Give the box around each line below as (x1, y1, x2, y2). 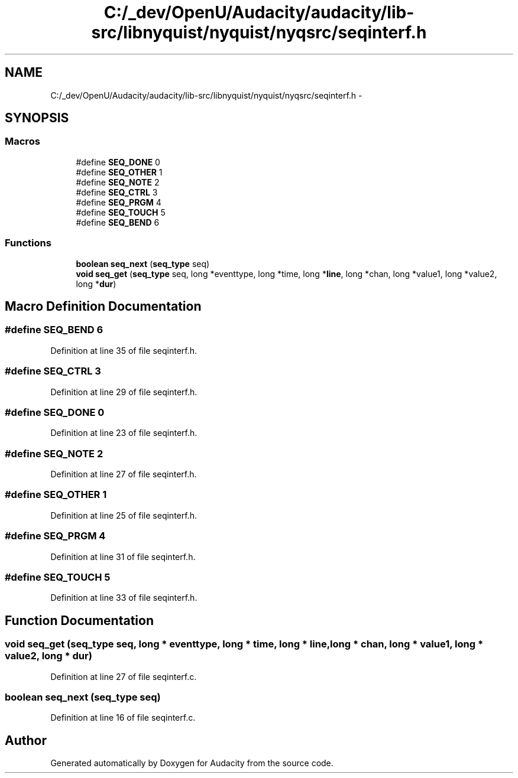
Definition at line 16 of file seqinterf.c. (50, 712, 196, 723)
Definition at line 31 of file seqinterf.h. (50, 551, 196, 562)
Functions (5, 237, 51, 249)
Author (5, 733, 47, 748)
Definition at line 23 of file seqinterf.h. (50, 428, 198, 438)
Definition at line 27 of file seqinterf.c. (50, 671, 197, 682)
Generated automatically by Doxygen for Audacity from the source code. (50, 758, 334, 769)
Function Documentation (5, 613, 154, 628)
